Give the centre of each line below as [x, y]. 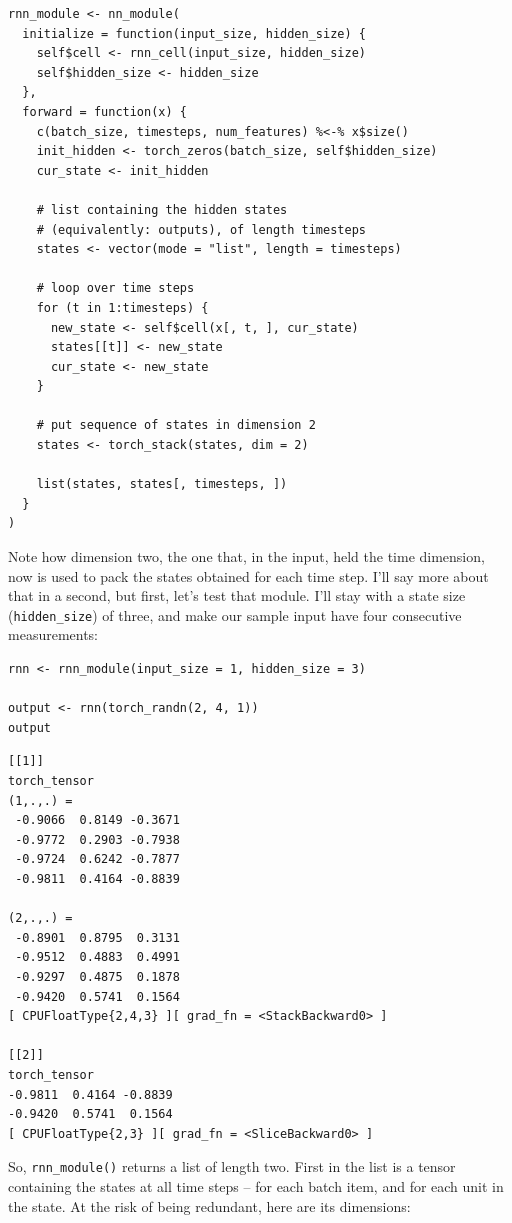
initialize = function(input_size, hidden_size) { [194, 33]
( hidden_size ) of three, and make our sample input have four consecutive [235, 614]
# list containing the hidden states [162, 209]
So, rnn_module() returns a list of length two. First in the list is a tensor [232, 1166]
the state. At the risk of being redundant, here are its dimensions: [209, 1205]
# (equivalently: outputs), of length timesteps [201, 229]
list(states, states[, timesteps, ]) [162, 484]
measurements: [53, 634]
